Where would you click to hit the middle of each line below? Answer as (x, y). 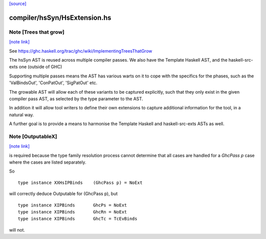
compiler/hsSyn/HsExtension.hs (60, 17)
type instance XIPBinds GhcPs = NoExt (73, 205)
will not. (17, 230)
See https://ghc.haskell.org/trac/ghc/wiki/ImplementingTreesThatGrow (81, 51)
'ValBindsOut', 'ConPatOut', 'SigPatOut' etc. (53, 83)
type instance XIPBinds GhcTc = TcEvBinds (78, 219)
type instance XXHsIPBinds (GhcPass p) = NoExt (80, 183)
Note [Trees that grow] (37, 32)
